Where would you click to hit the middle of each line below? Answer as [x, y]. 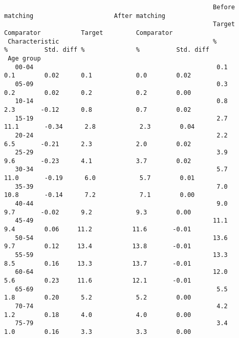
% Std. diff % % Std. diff [107, 50]
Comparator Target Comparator [89, 33]
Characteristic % [112, 41]
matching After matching [85, 16]
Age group [24, 58]
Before [224, 7]
